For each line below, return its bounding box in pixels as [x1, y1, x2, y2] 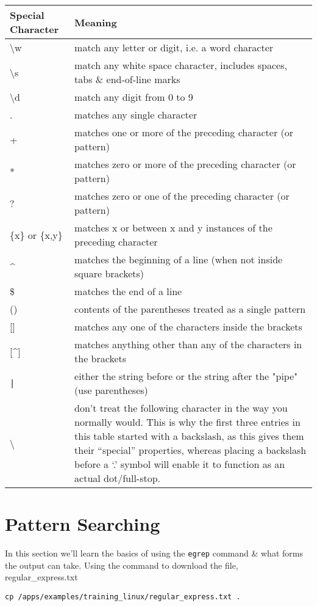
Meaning [74, 15, 117, 29]
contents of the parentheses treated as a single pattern [74, 302, 306, 316]
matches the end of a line [74, 284, 182, 298]
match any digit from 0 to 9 [74, 90, 193, 104]
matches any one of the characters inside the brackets [74, 319, 302, 334]
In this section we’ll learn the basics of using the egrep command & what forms [5, 547, 303, 560]
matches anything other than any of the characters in [74, 337, 302, 351]
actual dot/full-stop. [74, 471, 161, 485]
